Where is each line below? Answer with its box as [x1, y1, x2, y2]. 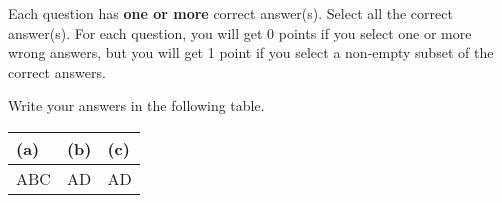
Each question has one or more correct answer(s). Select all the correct [8, 3, 453, 23]
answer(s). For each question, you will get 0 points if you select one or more [8, 22, 472, 43]
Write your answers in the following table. [8, 95, 265, 116]
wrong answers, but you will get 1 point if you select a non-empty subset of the [8, 42, 494, 63]
